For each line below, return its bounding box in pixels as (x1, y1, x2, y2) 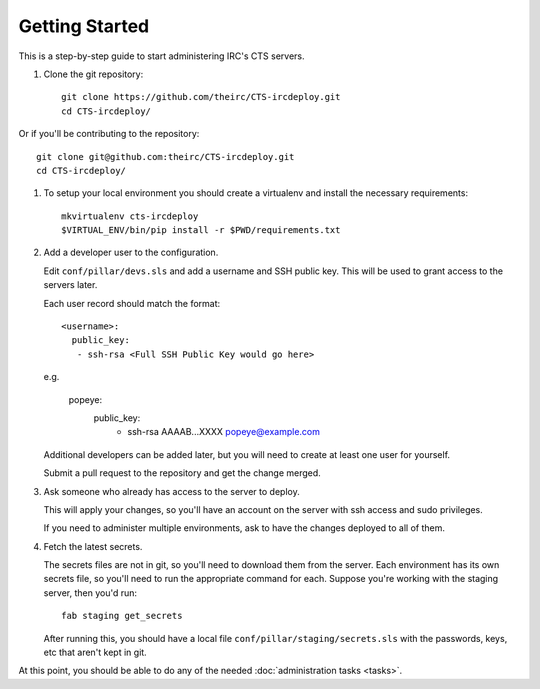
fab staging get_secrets (61, 610, 183, 622)
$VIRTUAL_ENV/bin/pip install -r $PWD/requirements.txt (61, 225, 341, 236)
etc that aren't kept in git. (43, 646, 147, 659)
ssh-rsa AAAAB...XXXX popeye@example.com (127, 426, 320, 438)
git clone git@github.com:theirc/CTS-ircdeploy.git (36, 151, 295, 162)
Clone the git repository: (43, 68, 144, 80)
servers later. (43, 279, 98, 291)
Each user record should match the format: (43, 297, 221, 309)
